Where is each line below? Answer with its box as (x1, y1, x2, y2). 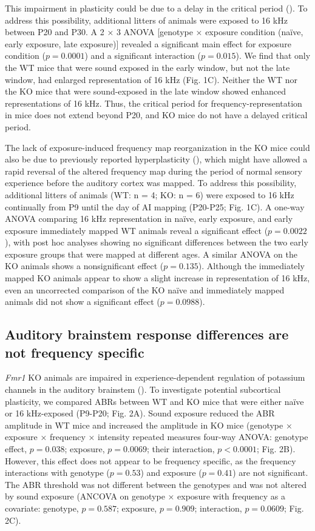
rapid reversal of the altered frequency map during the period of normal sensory (5, 164, 302, 177)
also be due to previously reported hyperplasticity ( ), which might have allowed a (5, 153, 308, 165)
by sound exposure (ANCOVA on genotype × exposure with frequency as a (5, 490, 286, 503)
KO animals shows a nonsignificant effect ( (5, 259, 164, 272)
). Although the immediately (198, 259, 305, 272)
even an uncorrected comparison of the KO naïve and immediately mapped (5, 283, 285, 296)
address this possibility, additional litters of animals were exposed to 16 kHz (5, 13, 288, 26)
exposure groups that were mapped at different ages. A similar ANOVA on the (5, 247, 297, 260)
